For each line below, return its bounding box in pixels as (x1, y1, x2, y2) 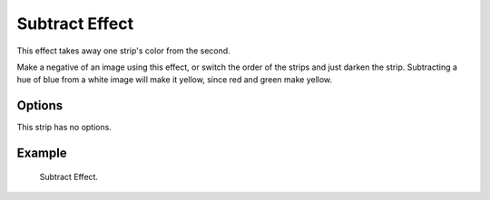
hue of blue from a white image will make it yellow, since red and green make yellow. (16, 74, 333, 85)
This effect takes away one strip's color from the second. (16, 45, 230, 56)
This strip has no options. (16, 122, 113, 133)
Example (16, 146, 67, 161)
